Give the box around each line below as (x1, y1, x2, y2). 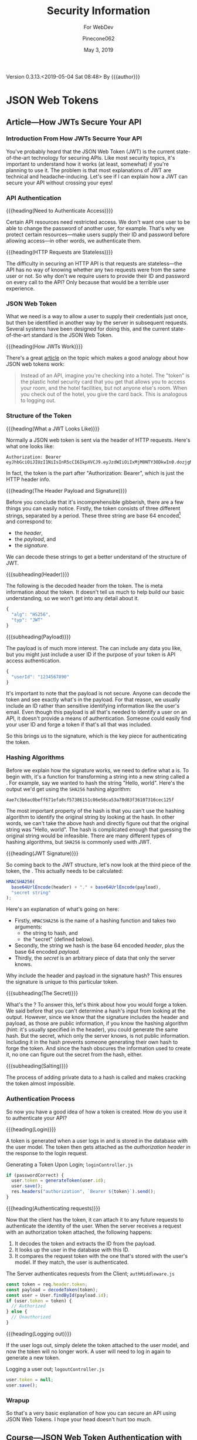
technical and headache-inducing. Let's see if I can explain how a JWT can (6, 173, 188, 180)
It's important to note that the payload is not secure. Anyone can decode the (6, 690, 191, 697)
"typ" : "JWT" (11, 617, 43, 623)
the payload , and (14, 536, 56, 543)
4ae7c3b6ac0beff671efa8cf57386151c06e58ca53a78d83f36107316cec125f (6, 797, 175, 803)
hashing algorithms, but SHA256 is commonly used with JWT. (6, 838, 151, 845)
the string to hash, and (23, 930, 78, 937)
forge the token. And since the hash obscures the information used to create (6, 1045, 191, 1052)
